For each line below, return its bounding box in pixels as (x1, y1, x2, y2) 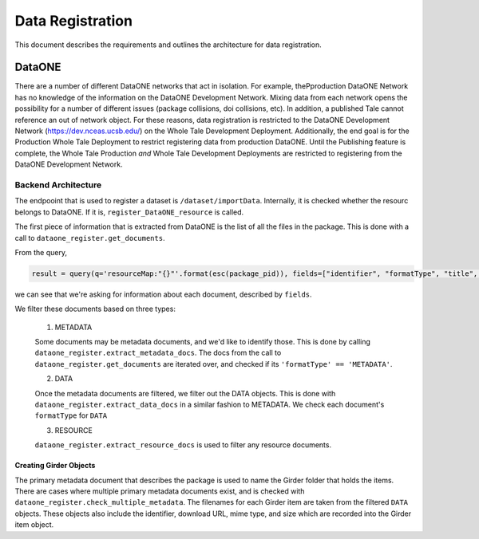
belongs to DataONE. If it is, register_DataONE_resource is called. (14, 207, 244, 217)
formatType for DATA (34, 411, 108, 420)
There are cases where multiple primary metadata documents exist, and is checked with (14, 486, 305, 496)
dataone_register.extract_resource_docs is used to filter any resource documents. (34, 440, 331, 450)
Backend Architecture (14, 179, 102, 191)
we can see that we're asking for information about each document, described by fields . (14, 289, 312, 299)
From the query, (14, 247, 68, 257)
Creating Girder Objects (14, 461, 96, 470)
